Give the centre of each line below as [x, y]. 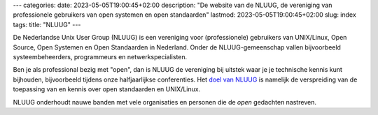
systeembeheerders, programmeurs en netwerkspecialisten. [100, 56]
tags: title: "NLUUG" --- [47, 24]
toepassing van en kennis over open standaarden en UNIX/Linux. [107, 89]
